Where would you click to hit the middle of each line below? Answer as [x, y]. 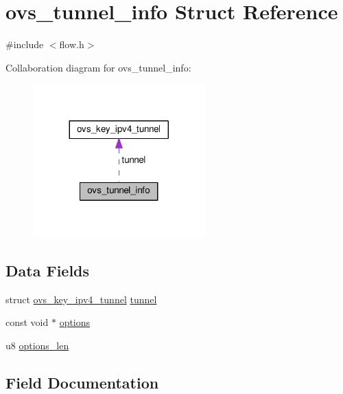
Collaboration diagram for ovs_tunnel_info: [98, 67]
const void [27, 322]
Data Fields [48, 270]
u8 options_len [37, 345]
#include [25, 44]
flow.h [72, 44]
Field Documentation [82, 382]
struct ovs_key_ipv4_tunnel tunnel [81, 299]
